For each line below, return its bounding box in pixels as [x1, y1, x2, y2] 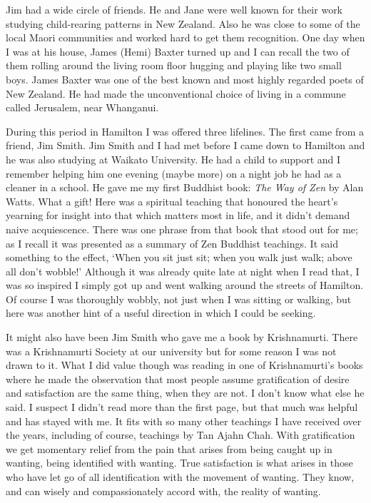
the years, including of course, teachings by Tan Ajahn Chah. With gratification [6, 427, 355, 442]
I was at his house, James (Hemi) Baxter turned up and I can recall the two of [6, 44, 350, 59]
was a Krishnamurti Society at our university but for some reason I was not [6, 343, 337, 358]
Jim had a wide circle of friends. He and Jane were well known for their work [6, 2, 343, 16]
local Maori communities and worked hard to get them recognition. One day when [6, 30, 365, 45]
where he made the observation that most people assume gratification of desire [6, 371, 350, 386]
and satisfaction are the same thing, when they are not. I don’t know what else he [6, 385, 365, 400]
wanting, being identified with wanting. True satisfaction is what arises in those [6, 455, 353, 470]
